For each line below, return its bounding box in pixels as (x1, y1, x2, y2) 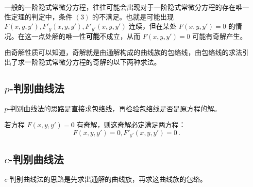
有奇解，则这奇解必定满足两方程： (77, 119, 186, 130)
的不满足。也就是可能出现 (92, 11, 174, 21)
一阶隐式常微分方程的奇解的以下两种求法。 (24, 56, 161, 67)
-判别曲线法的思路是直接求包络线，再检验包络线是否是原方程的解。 (8, 103, 221, 113)
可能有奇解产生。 (192, 31, 247, 41)
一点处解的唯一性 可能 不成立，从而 (31, 31, 140, 41)
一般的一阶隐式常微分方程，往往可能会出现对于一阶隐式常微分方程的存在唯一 (4, 2, 249, 12)
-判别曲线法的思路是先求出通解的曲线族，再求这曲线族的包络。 (7, 174, 207, 184)
